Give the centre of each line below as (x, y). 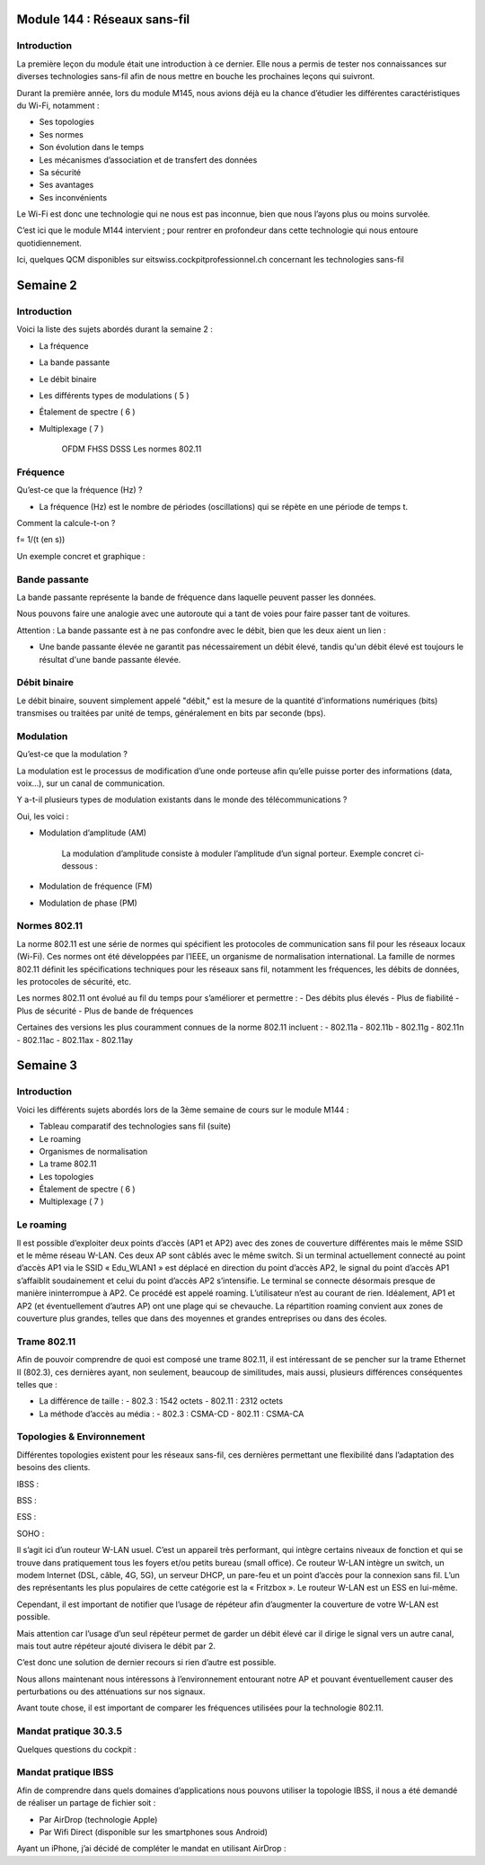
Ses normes (62, 134)
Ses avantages (66, 185)
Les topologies (66, 1176)
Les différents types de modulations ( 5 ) (114, 395)
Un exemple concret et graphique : (81, 556)
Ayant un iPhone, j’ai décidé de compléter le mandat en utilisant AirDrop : (151, 1849)
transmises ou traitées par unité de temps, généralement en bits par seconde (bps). (172, 713)
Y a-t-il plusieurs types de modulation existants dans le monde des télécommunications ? (182, 799)
